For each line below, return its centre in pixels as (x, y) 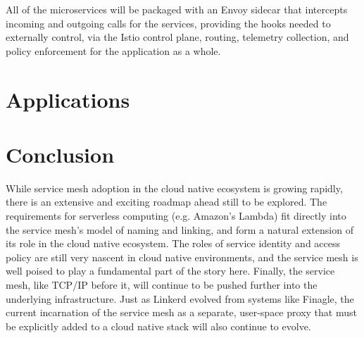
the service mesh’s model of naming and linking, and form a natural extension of (180, 229)
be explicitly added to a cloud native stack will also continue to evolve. (158, 326)
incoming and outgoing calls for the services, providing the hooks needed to (168, 23)
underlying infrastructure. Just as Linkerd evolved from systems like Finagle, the (180, 298)
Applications (68, 99)
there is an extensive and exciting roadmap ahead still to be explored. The (167, 202)
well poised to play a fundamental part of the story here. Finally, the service (170, 271)
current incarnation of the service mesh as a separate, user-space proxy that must (181, 312)
